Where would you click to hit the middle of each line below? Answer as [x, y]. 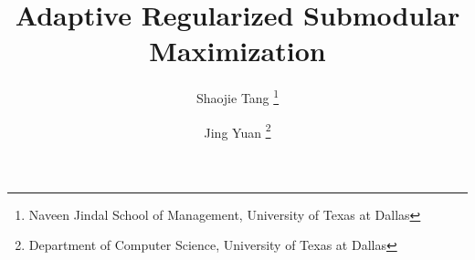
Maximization [237, 51]
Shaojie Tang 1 [237, 96]
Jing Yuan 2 [237, 130]
